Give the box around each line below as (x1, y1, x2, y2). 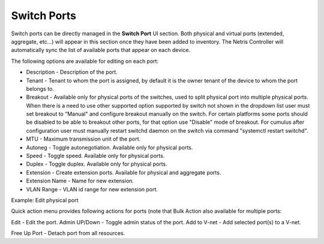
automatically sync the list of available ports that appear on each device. (11, 47, 191, 54)
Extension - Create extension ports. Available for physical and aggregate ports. (26, 169, 221, 176)
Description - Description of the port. (26, 69, 118, 76)
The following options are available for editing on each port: (11, 57, 159, 65)
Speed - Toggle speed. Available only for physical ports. (26, 152, 165, 160)
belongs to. (26, 85, 54, 92)
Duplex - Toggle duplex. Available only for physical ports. (26, 160, 167, 167)
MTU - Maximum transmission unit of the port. (26, 135, 141, 143)
